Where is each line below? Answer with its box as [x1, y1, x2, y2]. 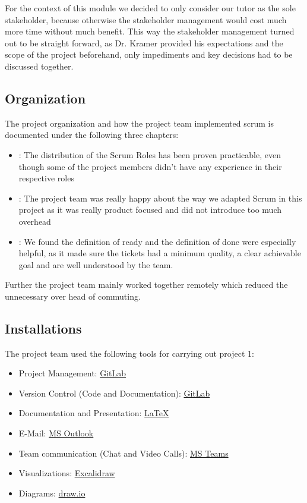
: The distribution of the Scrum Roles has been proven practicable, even [18, 148, 281, 161]
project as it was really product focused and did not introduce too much [18, 203, 281, 216]
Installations [5, 319, 82, 337]
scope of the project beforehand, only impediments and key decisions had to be [5, 48, 293, 61]
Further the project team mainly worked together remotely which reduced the [5, 278, 288, 291]
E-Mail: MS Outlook [18, 427, 94, 439]
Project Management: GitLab [18, 367, 126, 379]
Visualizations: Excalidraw [18, 467, 115, 479]
